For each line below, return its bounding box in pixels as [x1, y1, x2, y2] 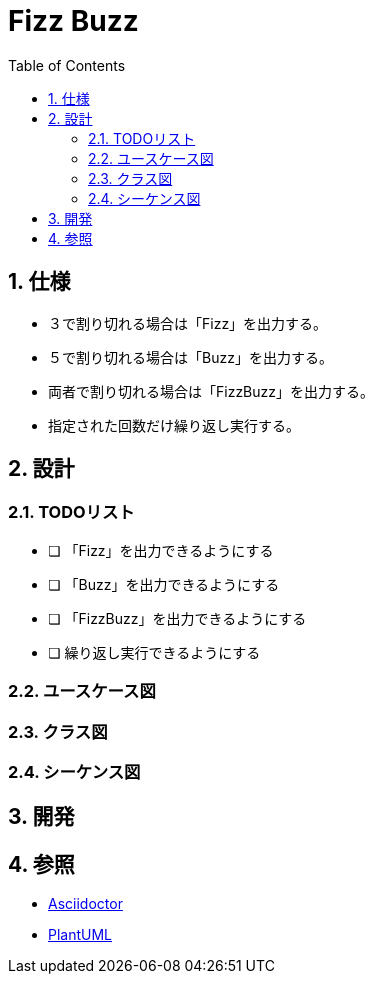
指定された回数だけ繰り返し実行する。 [48, 416, 300, 434]
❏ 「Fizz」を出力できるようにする [48, 541, 274, 559]
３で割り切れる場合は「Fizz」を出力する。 [48, 314, 328, 332]
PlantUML [48, 926, 113, 944]
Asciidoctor [48, 895, 123, 913]
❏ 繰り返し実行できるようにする [48, 643, 261, 661]
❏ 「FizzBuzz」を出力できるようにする [48, 609, 307, 627]
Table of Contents [8, 56, 126, 74]
